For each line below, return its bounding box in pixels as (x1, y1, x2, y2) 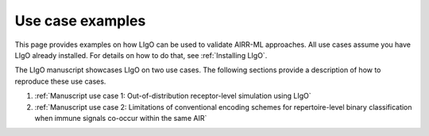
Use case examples (14, 12, 146, 29)
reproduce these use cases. (14, 76, 106, 86)
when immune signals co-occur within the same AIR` (34, 113, 207, 122)
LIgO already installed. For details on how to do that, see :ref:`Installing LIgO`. (14, 50, 268, 60)
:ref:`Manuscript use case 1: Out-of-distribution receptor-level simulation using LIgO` (34, 91, 311, 101)
